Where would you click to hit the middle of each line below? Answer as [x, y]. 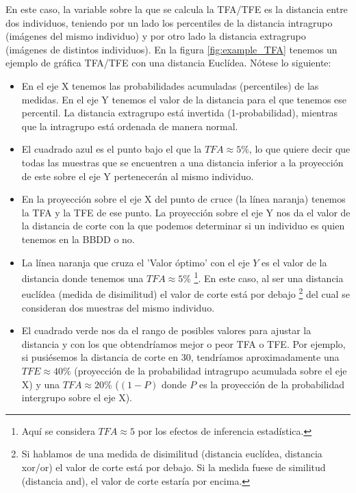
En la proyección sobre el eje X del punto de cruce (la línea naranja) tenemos [183, 199]
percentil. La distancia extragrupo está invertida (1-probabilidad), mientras [179, 113]
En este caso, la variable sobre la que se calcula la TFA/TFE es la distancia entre [177, 9]
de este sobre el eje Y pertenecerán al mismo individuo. [138, 176]
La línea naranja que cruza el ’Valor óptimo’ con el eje [136, 262]
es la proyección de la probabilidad [272, 384]
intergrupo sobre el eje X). [77, 397]
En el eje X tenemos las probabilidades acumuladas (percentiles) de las [170, 85]
